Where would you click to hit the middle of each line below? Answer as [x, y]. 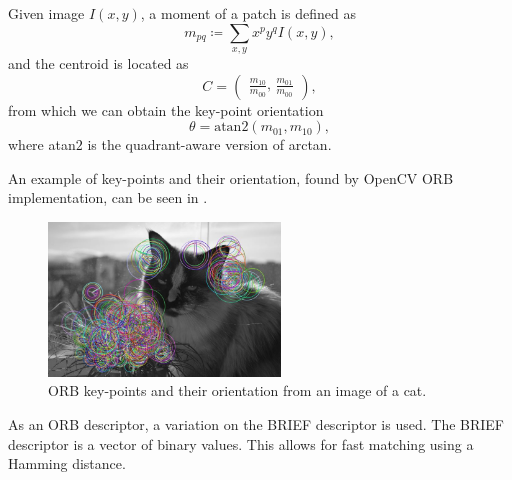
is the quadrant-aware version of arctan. [209, 144]
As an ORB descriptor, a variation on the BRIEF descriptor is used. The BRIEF [256, 423]
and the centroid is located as [98, 62]
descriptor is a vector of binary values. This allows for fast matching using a [241, 443]
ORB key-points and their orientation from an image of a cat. [237, 390]
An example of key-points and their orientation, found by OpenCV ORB [231, 177]
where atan [42, 144]
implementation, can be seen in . [108, 197]
